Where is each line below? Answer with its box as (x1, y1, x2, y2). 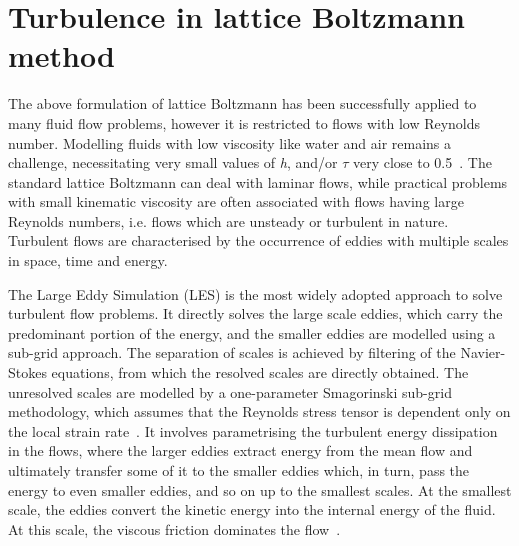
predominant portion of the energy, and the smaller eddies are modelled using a (8, 322, 496, 343)
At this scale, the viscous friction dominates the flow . (8, 518, 341, 539)
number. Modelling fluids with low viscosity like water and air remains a (8, 132, 452, 153)
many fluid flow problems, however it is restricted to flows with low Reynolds (8, 112, 481, 133)
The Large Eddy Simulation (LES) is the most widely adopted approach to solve (8, 283, 503, 304)
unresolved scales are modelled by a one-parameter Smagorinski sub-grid (8, 381, 452, 402)
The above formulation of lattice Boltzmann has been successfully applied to (8, 93, 477, 114)
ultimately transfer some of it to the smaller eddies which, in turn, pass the (8, 460, 470, 480)
